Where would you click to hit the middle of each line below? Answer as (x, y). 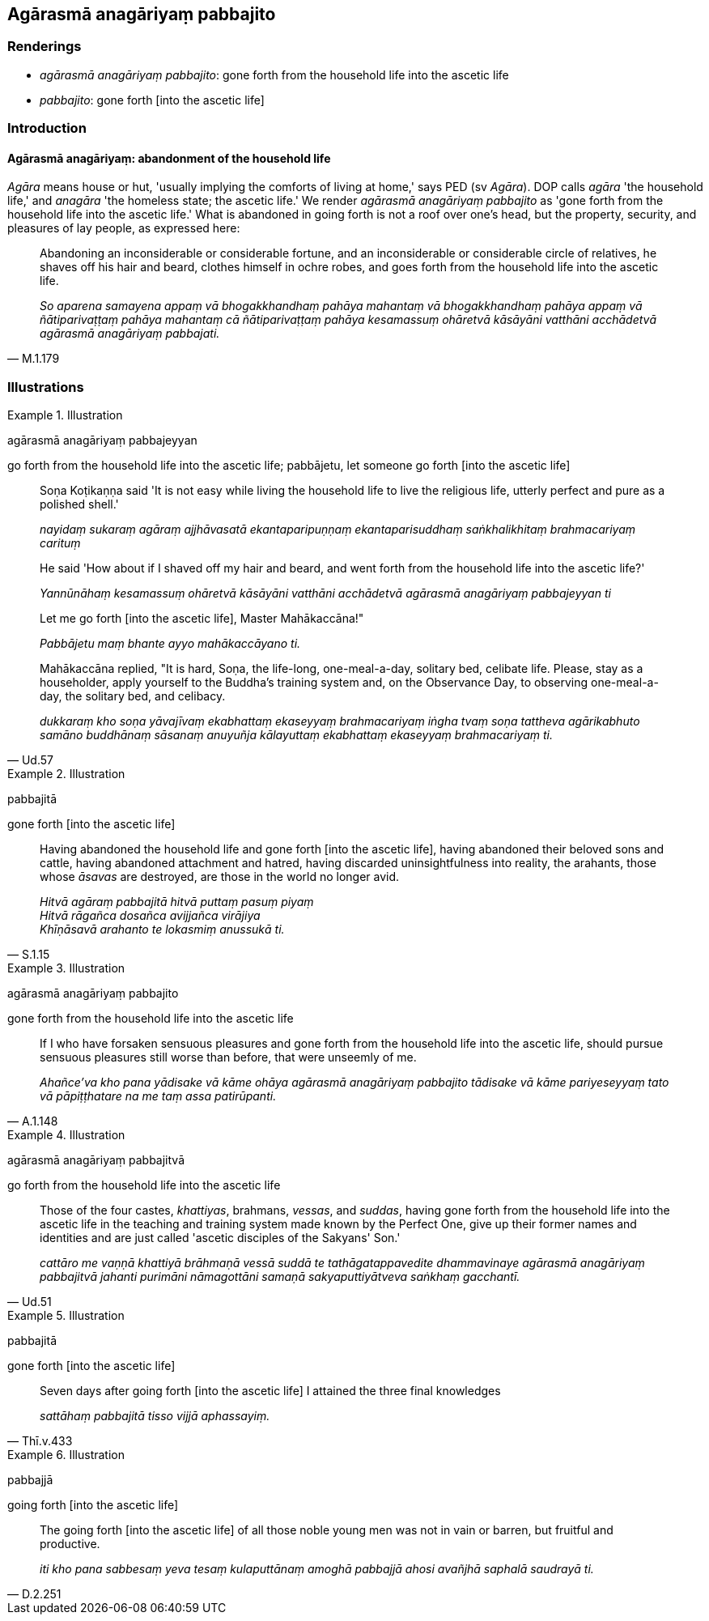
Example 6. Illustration (66, 1455)
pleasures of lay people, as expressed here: (124, 228)
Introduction (47, 128)
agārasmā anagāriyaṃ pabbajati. (130, 334)
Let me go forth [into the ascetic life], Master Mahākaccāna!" (202, 619)
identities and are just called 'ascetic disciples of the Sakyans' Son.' (220, 1238)
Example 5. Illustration (66, 1316)
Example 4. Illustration (66, 1135)
